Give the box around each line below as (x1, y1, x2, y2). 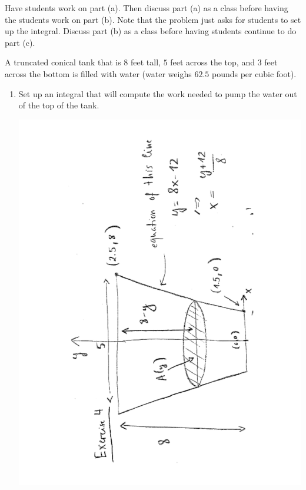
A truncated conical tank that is (5, 56, 121, 68)
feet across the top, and (170, 56, 255, 68)
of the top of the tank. (18, 99, 99, 111)
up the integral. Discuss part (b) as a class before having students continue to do (5, 25, 297, 37)
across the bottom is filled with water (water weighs (5, 67, 192, 80)
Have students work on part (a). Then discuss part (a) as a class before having (5, 2, 288, 14)
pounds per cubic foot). (211, 67, 297, 80)
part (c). (5, 36, 35, 48)
